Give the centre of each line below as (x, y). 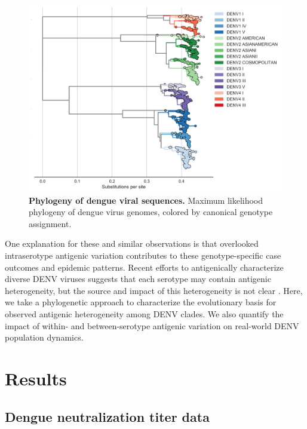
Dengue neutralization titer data (107, 416)
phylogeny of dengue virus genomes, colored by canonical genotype (151, 212)
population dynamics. (44, 337)
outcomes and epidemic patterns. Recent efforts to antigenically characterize (144, 267)
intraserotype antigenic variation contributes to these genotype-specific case (143, 255)
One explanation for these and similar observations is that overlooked (132, 243)
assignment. (50, 223)
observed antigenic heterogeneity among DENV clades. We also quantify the (144, 313)
